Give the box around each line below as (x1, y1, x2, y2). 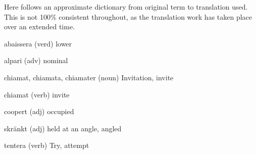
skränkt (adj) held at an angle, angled (4, 123, 122, 133)
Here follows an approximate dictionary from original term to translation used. (4, 2, 248, 12)
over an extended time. (4, 21, 75, 32)
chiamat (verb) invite (4, 89, 70, 99)
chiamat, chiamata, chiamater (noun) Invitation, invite (4, 72, 174, 82)
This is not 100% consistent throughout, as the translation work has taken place (4, 11, 252, 22)
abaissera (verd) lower (4, 38, 72, 48)
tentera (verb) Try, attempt (4, 140, 89, 150)
